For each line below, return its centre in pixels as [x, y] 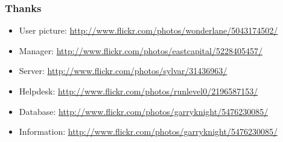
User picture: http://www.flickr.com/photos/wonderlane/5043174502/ [148, 30]
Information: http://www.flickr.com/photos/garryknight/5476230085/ [148, 131]
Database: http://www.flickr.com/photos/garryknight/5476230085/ [144, 111]
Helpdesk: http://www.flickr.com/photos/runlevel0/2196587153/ [138, 91]
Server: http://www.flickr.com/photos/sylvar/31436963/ [123, 71]
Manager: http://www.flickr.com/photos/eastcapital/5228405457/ [141, 50]
